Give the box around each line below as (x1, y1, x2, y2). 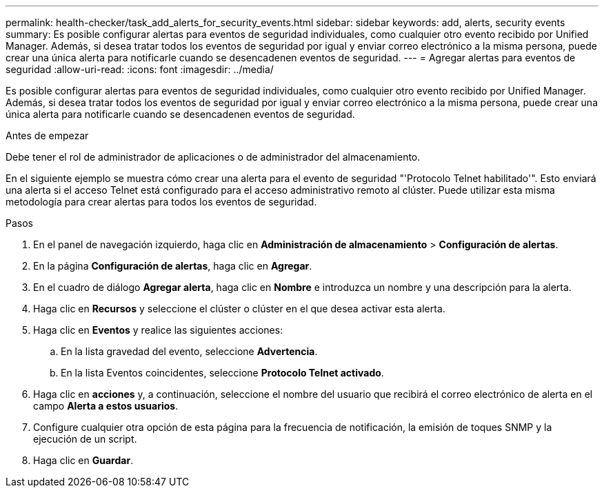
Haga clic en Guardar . (33, 454, 134, 466)
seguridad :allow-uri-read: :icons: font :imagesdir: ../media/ (6, 63, 274, 75)
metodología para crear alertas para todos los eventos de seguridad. (6, 196, 317, 208)
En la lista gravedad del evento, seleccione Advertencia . (61, 345, 318, 357)
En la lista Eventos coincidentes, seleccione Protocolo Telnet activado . (61, 367, 384, 379)
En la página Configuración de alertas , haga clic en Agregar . (33, 260, 312, 272)
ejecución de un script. (33, 433, 137, 445)
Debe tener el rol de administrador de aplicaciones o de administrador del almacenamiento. (6, 151, 421, 163)
